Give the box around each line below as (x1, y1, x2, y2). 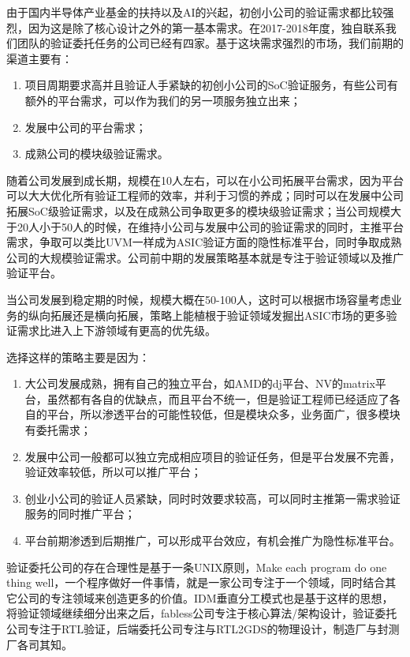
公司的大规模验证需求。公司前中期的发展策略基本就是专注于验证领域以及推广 (6, 249, 404, 265)
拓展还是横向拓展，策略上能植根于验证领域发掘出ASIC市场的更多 (50, 306, 386, 323)
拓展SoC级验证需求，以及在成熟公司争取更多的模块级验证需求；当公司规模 (6, 202, 390, 219)
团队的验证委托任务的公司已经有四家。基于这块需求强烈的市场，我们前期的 (17, 35, 404, 51)
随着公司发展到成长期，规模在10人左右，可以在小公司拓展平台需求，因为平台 (6, 171, 404, 188)
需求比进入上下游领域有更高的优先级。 (17, 322, 216, 339)
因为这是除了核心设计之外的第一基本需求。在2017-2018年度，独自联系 (28, 19, 386, 36)
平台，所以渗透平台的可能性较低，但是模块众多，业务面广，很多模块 (47, 406, 401, 422)
